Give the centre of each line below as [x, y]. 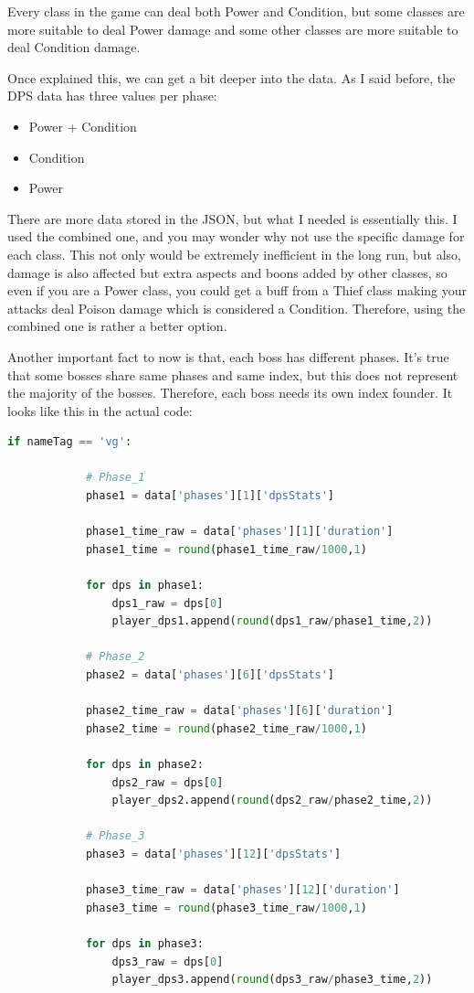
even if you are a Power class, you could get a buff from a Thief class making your [237, 290]
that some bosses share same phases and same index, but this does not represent [233, 374]
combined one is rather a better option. [117, 326]
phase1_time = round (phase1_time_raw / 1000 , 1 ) [226, 549]
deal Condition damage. [74, 47]
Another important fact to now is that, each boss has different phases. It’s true [228, 356]
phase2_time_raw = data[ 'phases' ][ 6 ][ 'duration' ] [239, 711]
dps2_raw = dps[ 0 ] [168, 782]
